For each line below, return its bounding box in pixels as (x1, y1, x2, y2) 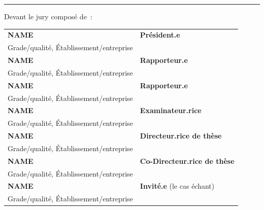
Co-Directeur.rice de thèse (140, 155, 235, 166)
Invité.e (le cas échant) (140, 181, 215, 191)
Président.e (140, 29, 180, 40)
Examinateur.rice (140, 105, 202, 116)
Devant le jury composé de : (4, 11, 92, 21)
